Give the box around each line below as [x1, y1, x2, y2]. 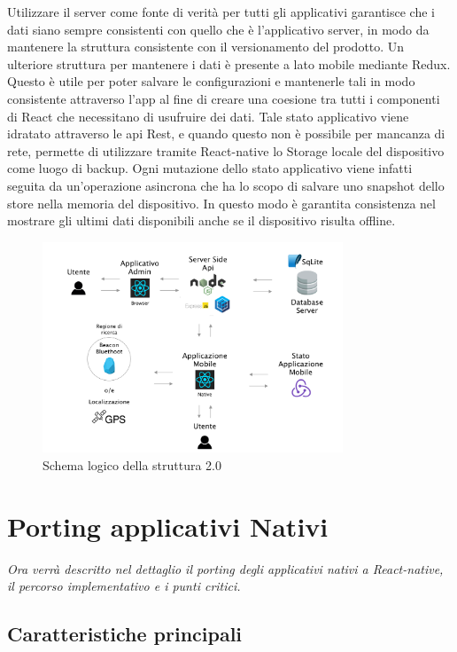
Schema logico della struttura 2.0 [43, 455, 221, 474]
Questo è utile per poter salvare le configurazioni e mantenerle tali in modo [7, 72, 415, 90]
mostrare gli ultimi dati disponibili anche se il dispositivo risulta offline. [7, 211, 396, 230]
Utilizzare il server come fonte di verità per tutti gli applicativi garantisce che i [7, 3, 435, 20]
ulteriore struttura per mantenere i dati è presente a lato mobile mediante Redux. [7, 54, 451, 73]
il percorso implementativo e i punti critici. [7, 577, 241, 595]
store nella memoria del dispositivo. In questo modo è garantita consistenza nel [7, 193, 436, 212]
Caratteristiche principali [7, 620, 243, 648]
